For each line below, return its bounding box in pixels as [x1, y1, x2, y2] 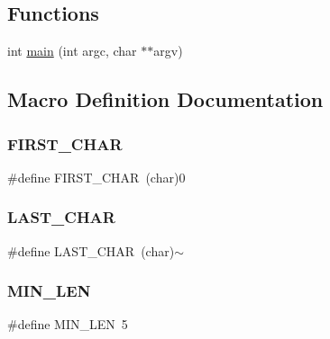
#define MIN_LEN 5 [7, 315, 128, 334]
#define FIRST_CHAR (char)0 [7, 167, 186, 186]
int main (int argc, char [7, 41, 137, 60]
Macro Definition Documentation [7, 85, 324, 113]
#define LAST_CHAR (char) [7, 241, 175, 260]
